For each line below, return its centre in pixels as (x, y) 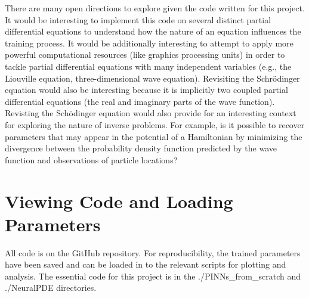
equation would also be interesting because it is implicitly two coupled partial (146, 90)
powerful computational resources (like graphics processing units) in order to (145, 55)
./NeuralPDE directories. (51, 288)
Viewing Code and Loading (119, 201)
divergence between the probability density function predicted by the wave (141, 148)
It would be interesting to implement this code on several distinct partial (138, 19)
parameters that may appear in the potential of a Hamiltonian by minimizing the (154, 136)
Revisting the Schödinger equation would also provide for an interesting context (151, 113)
